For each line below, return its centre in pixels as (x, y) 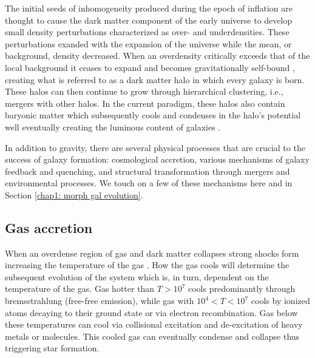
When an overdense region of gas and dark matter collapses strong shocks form (152, 253)
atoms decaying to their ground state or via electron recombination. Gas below (151, 312)
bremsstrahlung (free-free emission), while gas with (100, 301)
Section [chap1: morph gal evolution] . (74, 194)
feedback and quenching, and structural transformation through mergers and (147, 171)
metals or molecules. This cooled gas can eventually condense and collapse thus (152, 336)
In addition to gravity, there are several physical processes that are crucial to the (155, 147)
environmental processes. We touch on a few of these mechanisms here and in (149, 183)
